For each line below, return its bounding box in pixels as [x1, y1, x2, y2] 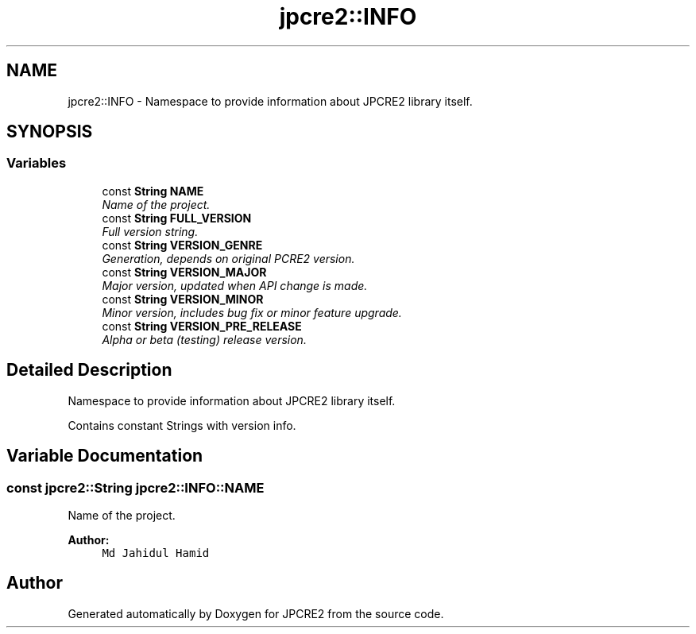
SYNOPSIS [6, 122, 93, 142]
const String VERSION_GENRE [102, 238, 263, 252]
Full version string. [102, 224, 199, 238]
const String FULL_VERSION [102, 211, 252, 225]
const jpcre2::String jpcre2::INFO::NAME [6, 479, 265, 496]
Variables [6, 155, 67, 172]
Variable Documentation [6, 446, 203, 466]
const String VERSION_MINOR [102, 292, 264, 306]
